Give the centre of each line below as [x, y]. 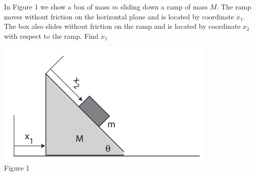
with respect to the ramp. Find [51, 36]
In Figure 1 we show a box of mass [57, 6]
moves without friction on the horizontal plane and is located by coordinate [119, 16]
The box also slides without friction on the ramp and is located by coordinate [122, 26]
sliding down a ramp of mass [164, 6]
